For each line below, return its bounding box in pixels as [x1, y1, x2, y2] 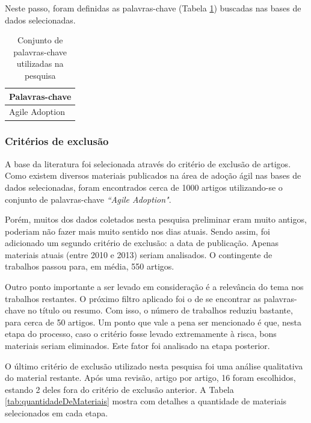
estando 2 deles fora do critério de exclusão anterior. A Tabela [5, 383, 234, 395]
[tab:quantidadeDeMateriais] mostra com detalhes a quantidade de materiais [5, 395, 287, 407]
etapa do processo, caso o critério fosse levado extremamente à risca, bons [5, 327, 277, 340]
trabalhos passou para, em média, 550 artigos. [5, 260, 174, 273]
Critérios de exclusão [5, 134, 109, 149]
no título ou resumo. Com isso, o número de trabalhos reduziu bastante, [28, 304, 293, 316]
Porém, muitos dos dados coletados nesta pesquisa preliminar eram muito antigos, [5, 213, 307, 226]
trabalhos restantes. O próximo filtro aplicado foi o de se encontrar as [5, 292, 261, 304]
